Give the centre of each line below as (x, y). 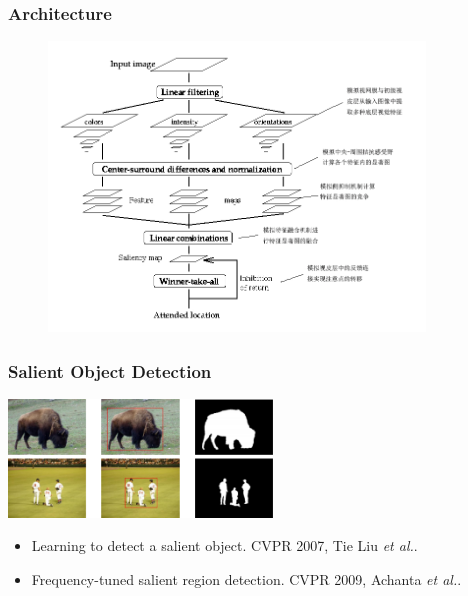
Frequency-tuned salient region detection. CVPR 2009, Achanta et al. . (246, 579)
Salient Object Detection (110, 370)
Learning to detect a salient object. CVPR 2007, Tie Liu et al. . (224, 545)
